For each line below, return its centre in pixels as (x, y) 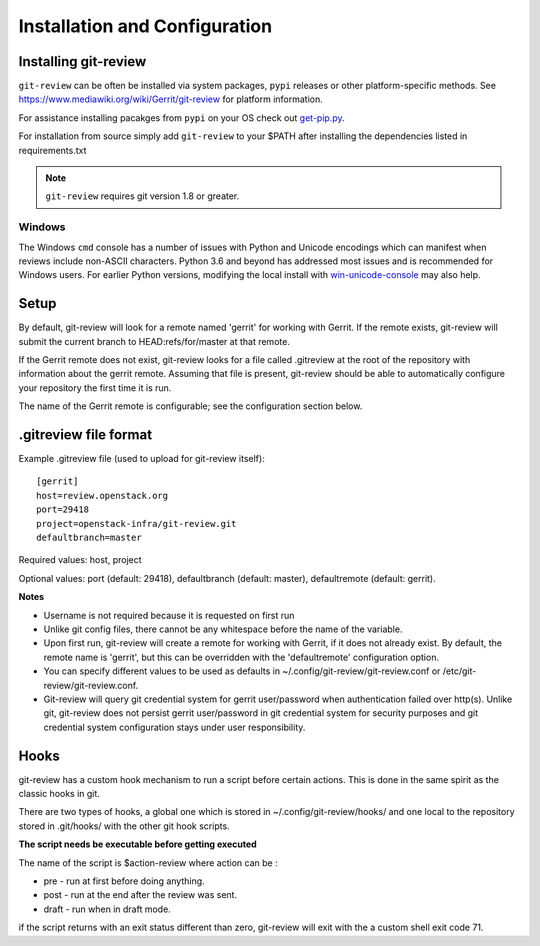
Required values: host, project (80, 560)
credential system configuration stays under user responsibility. (174, 727)
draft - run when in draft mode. (107, 909)
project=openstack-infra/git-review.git (136, 523)
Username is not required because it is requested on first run (169, 615)
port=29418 (63, 509)
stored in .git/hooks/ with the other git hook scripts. (124, 826)
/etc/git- (459, 671)
